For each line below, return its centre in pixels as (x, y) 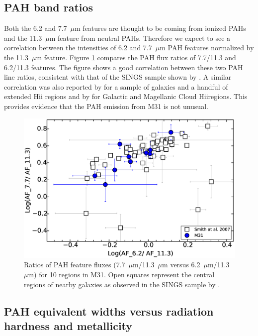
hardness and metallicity (68, 326)
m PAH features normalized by (207, 48)
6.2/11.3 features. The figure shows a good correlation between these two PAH (124, 67)
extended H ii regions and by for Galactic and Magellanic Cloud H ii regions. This (126, 96)
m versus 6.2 (181, 265)
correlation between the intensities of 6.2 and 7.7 (78, 48)
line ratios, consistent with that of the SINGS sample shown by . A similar (118, 77)
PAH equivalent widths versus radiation (109, 311)
